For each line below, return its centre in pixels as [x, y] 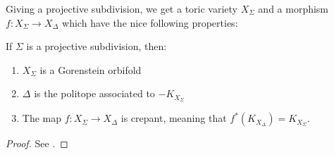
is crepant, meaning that [174, 118]
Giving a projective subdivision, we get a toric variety [122, 8]
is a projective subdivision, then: [97, 46]
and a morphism [293, 8]
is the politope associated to [94, 93]
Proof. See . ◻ [37, 143]
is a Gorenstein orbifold [91, 69]
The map [42, 118]
